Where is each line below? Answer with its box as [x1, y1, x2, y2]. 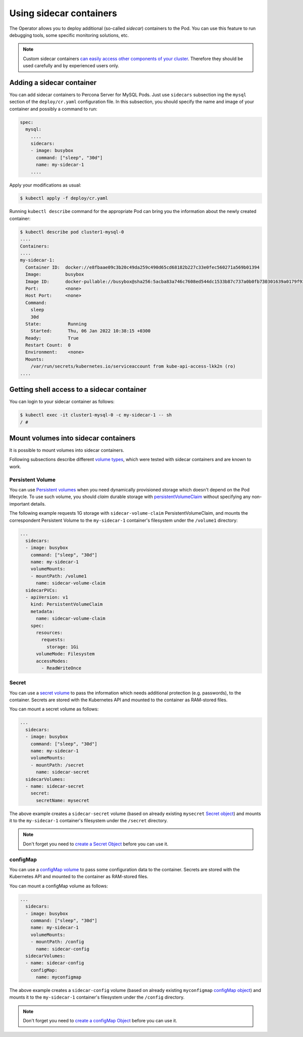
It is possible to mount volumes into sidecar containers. [9, 447, 125, 454]
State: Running [25, 321, 87, 327]
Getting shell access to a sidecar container [9, 385, 147, 394]
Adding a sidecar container [9, 78, 97, 87]
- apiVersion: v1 [25, 595, 68, 600]
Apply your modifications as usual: [9, 182, 82, 188]
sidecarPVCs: [25, 587, 58, 593]
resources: [36, 629, 63, 636]
